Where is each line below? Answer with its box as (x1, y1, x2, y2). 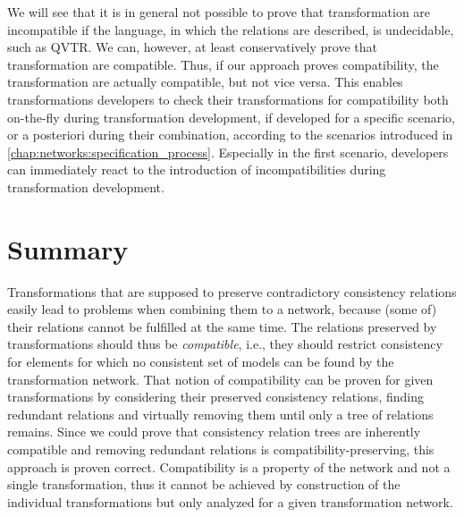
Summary (7, 230, 129, 267)
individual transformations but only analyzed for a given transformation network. (7, 492, 453, 511)
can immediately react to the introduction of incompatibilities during (7, 160, 386, 179)
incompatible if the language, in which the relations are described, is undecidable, (7, 20, 454, 38)
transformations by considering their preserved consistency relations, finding (7, 387, 424, 406)
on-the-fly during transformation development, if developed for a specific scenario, (7, 107, 455, 126)
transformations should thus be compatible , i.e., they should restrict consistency (7, 335, 443, 353)
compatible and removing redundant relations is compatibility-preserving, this (7, 440, 434, 458)
